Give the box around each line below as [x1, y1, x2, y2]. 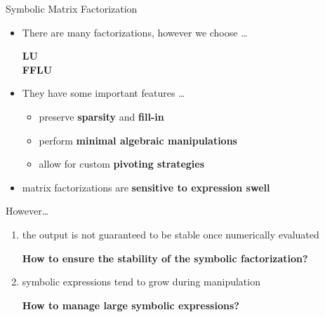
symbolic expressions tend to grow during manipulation [22, 274, 260, 289]
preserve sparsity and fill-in [39, 109, 164, 123]
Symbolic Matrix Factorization [6, 1, 138, 15]
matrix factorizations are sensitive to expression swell [22, 180, 270, 194]
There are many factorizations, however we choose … [22, 25, 248, 39]
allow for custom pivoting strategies [39, 156, 205, 171]
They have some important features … [22, 86, 185, 100]
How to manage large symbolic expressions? [22, 297, 239, 312]
